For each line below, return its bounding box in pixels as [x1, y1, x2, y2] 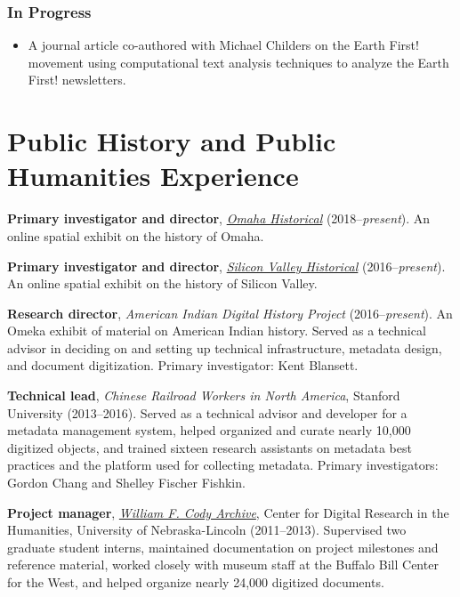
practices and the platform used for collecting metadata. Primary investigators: [7, 456, 439, 474]
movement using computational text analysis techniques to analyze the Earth [28, 52, 449, 71]
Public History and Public [7, 123, 336, 159]
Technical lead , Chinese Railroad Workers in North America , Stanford [7, 386, 400, 405]
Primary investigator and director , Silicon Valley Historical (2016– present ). [7, 256, 446, 275]
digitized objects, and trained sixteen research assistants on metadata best [7, 438, 412, 456]
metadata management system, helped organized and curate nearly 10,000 [7, 421, 411, 440]
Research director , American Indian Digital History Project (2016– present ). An [7, 303, 453, 322]
